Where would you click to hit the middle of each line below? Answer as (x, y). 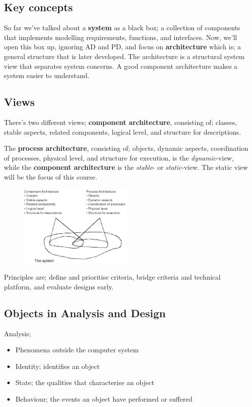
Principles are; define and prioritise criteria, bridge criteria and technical (112, 277)
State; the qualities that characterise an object (85, 382)
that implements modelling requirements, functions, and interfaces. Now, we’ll (121, 37)
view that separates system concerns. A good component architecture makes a (121, 66)
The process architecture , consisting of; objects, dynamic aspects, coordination (126, 148)
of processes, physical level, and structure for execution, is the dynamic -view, (119, 157)
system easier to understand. (47, 75)
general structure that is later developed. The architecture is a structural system (124, 56)
